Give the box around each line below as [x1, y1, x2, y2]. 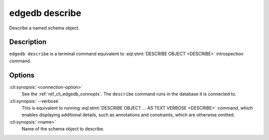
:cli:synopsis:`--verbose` [9, 98, 60, 104]
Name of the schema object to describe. [21, 126, 105, 132]
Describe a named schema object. [9, 25, 80, 31]
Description [9, 38, 47, 46]
